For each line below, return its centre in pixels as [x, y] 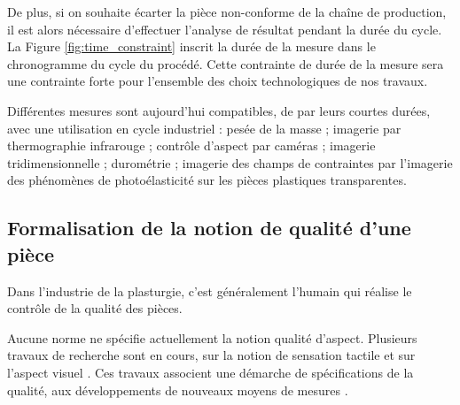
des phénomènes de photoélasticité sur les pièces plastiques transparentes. [207, 180]
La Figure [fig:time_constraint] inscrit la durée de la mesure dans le [191, 46]
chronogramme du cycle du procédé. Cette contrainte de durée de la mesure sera [226, 63]
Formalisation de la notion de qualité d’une [209, 228]
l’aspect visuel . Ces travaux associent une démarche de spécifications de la [211, 372]
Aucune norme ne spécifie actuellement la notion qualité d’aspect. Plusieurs [212, 337]
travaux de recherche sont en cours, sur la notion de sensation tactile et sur [211, 355]
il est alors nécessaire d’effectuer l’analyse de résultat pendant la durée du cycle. [225, 29]
